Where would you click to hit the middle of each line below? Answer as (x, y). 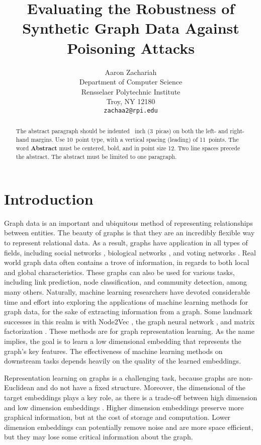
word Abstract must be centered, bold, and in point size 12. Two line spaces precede (128, 148)
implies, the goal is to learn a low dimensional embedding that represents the (123, 341)
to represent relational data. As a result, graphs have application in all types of (126, 243)
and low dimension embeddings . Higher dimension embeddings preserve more (124, 407)
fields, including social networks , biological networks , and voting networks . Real (130, 252)
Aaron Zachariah (131, 72)
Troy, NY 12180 (131, 101)
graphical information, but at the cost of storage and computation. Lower (117, 417)
